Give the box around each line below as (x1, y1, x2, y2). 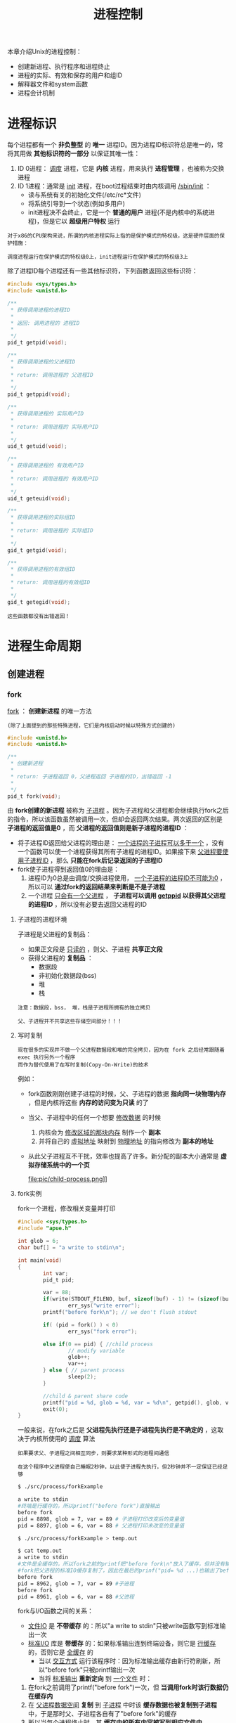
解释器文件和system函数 (17, 80, 88, 89)
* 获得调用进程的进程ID (10, 306, 70, 314)
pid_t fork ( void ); (7, 792, 61, 800)
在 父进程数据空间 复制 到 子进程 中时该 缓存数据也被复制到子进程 (27, 1701, 218, 1709)
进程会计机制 (17, 89, 55, 97)
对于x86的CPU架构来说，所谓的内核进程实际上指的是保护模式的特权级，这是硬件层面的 (7, 233, 220, 240)
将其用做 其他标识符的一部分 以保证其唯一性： (7, 149, 140, 158)
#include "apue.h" (17, 1225, 72, 1232)
